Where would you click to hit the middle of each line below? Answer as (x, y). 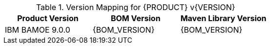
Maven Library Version (223, 18)
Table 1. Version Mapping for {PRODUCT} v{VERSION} (135, 7)
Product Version (48, 18)
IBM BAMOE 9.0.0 (38, 30)
